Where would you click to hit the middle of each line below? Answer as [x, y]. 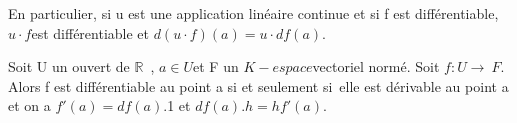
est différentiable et [90, 32]
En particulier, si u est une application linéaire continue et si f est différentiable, [253, 13]
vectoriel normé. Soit [376, 66]
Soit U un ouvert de [69, 66]
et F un [216, 66]
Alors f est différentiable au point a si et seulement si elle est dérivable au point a [258, 85]
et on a [29, 105]
